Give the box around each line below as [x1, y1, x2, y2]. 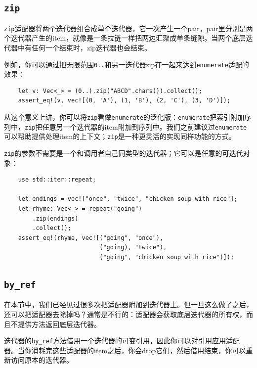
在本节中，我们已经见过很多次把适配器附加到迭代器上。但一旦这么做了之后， [4, 299, 253, 310]
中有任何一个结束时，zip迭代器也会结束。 [17, 43, 151, 53]
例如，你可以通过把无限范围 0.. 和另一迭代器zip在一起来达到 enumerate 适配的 [4, 59, 249, 69]
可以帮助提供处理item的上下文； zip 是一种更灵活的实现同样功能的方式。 [4, 131, 236, 141]
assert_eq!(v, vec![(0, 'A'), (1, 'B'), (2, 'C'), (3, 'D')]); [18, 97, 231, 104]
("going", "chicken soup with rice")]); [99, 254, 234, 261]
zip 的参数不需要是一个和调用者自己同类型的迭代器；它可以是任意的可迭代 [4, 148, 243, 158]
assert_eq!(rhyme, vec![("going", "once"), [18, 234, 164, 241]
